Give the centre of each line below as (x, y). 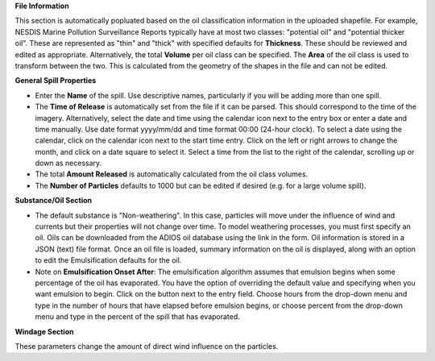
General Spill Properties (56, 81)
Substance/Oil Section (54, 201)
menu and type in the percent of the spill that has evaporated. (138, 317)
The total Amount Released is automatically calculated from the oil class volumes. (172, 174)
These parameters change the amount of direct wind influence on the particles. (147, 346)
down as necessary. (68, 163)
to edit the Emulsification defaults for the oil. (108, 260)
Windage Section (44, 331)
